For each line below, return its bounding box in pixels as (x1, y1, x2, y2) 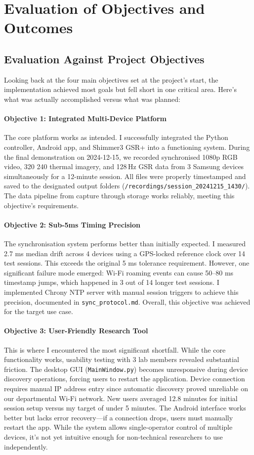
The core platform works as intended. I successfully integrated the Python (4, 132, 228, 142)
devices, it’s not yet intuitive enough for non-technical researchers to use (4, 431, 223, 442)
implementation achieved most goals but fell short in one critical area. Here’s (4, 84, 237, 94)
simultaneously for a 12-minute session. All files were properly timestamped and (4, 171, 246, 181)
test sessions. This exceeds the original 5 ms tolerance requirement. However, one (4, 258, 250, 268)
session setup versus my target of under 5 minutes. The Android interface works (4, 403, 246, 413)
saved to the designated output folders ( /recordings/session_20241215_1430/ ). (4, 181, 250, 191)
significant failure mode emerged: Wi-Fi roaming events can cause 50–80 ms (4, 267, 234, 277)
